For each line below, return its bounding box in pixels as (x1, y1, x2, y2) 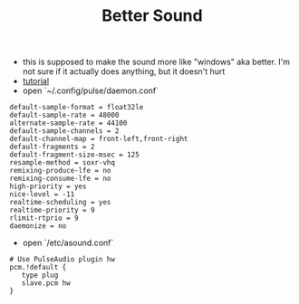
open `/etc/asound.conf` (22, 237, 114, 249)
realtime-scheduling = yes (9, 198, 111, 207)
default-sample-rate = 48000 (9, 110, 120, 120)
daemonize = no (9, 222, 67, 231)
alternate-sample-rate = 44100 (9, 119, 128, 128)
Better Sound (101, 5, 203, 26)
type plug (21, 271, 59, 280)
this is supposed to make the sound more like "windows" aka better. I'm (22, 56, 291, 68)
